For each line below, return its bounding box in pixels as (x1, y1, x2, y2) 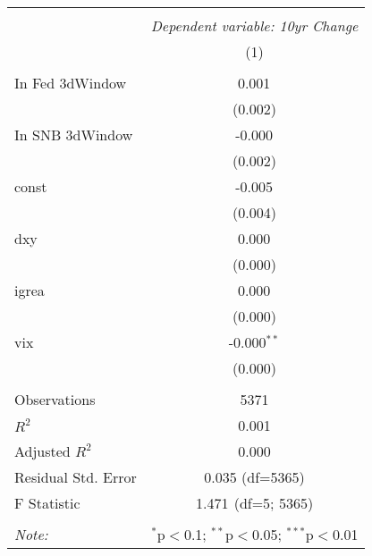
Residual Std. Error (14, 467, 137, 487)
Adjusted (14, 441, 71, 461)
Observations (14, 389, 96, 409)
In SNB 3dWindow (14, 124, 133, 145)
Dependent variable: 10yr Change (150, 15, 359, 36)
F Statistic (14, 493, 80, 513)
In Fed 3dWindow (14, 72, 127, 93)
